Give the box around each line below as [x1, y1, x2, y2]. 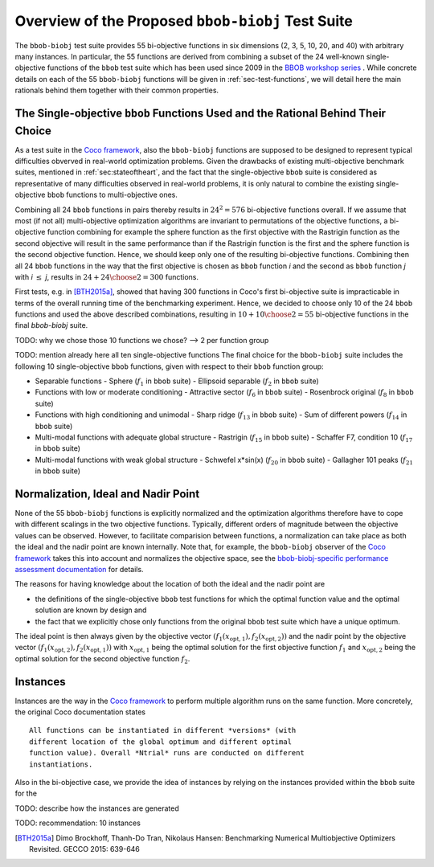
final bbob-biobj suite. [14, 321, 88, 330]
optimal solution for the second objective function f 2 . [14, 653, 190, 665]
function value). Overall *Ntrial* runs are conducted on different [29, 748, 305, 758]
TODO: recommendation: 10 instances [14, 818, 141, 828]
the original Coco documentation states [14, 707, 146, 717]
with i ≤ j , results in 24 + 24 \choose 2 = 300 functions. [14, 272, 199, 281]
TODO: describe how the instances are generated [14, 804, 180, 813]
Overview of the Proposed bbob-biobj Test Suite [14, 12, 353, 30]
